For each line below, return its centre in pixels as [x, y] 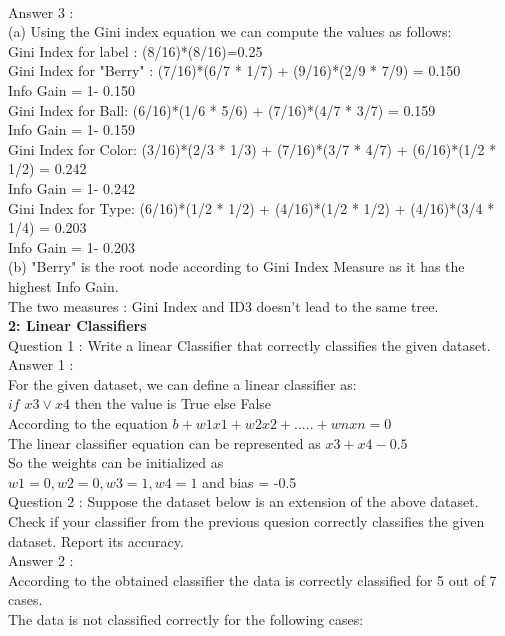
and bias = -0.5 [249, 481]
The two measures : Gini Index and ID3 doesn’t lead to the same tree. [223, 305]
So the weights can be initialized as [116, 462]
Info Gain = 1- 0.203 [71, 246]
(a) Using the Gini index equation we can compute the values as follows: [230, 31]
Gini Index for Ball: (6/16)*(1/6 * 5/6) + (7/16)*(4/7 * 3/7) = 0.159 [222, 109]
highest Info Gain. [63, 285]
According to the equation [88, 423]
